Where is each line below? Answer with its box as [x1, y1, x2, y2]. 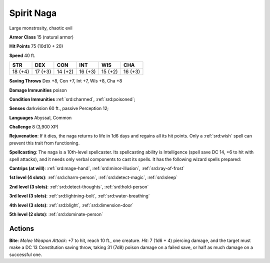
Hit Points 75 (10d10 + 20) [9, 43, 63, 49]
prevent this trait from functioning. [9, 140, 80, 146]
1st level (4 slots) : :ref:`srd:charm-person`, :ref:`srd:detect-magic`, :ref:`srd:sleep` [9, 174, 177, 180]
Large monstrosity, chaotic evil [9, 25, 72, 31]
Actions [9, 224, 34, 232]
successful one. [9, 251, 42, 257]
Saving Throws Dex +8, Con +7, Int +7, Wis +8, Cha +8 [9, 78, 122, 84]
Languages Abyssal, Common [9, 114, 72, 120]
